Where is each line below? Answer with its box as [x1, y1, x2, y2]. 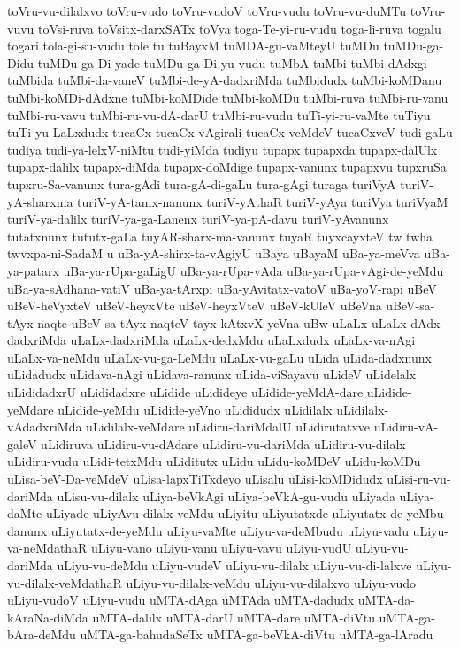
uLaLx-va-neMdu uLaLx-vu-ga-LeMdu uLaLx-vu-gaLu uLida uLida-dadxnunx [7, 347, 432, 366]
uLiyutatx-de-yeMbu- [332, 504, 448, 523]
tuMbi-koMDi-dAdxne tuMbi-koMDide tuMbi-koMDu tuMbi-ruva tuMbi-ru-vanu [7, 88, 448, 106]
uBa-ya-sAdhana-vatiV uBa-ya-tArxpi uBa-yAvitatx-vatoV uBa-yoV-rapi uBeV [7, 279, 437, 297]
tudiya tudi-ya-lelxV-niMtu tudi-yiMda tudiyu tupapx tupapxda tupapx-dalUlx [7, 140, 438, 158]
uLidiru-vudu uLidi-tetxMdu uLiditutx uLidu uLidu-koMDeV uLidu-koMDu [7, 452, 421, 470]
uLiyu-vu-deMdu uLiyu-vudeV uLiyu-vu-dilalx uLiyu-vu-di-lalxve [57, 556, 412, 574]
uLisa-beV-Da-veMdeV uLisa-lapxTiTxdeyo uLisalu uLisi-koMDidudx [7, 470, 383, 488]
